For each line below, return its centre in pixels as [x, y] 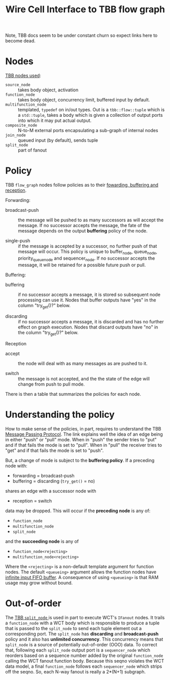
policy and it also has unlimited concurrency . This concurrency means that [84, 639]
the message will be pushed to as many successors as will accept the [91, 220]
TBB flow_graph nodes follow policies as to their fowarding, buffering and [82, 185]
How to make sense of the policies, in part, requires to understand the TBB [83, 429]
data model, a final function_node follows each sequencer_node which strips [84, 666]
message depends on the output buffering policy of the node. [83, 231]
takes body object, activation [48, 90]
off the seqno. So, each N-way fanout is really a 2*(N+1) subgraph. [76, 672]
